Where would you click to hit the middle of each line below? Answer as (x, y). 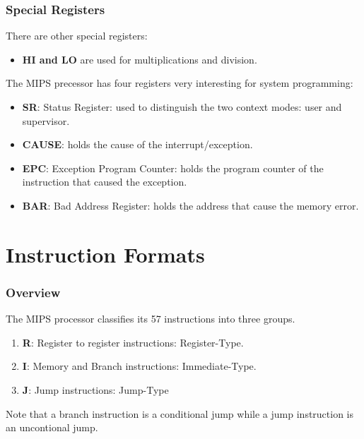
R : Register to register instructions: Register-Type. (133, 342)
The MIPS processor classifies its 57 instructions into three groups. (151, 319)
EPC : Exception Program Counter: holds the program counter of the (173, 168)
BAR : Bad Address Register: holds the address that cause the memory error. (190, 205)
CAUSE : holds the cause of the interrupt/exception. (137, 144)
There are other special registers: (77, 36)
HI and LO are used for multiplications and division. (140, 59)
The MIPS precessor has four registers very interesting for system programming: (180, 83)
